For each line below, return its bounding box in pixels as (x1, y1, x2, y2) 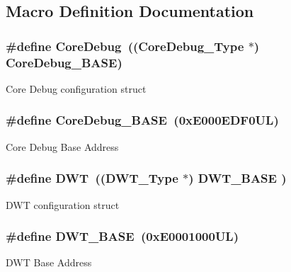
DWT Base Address (6, 255, 92, 270)
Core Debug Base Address (6, 139, 119, 154)
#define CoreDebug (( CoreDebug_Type (6, 37, 244, 55)
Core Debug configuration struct (6, 81, 147, 96)
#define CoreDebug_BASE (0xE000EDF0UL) (6, 111, 279, 129)
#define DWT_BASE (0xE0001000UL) (6, 227, 239, 245)
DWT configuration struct (6, 197, 120, 212)
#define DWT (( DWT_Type (6, 169, 178, 187)
